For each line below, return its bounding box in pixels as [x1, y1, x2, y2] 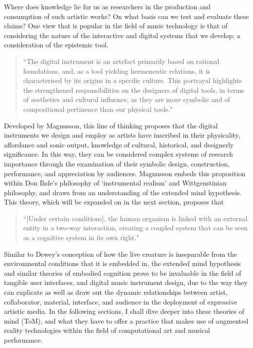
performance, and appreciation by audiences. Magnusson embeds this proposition [4, 168, 246, 178]
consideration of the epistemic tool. [4, 40, 108, 50]
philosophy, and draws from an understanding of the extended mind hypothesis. [4, 187, 242, 197]
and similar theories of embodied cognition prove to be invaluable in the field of [4, 267, 241, 278]
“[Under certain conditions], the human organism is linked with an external [23, 213, 248, 223]
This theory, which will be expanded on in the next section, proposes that [4, 197, 224, 207]
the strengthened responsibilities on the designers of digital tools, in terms [23, 84, 244, 95]
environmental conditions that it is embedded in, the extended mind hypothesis [4, 258, 241, 268]
